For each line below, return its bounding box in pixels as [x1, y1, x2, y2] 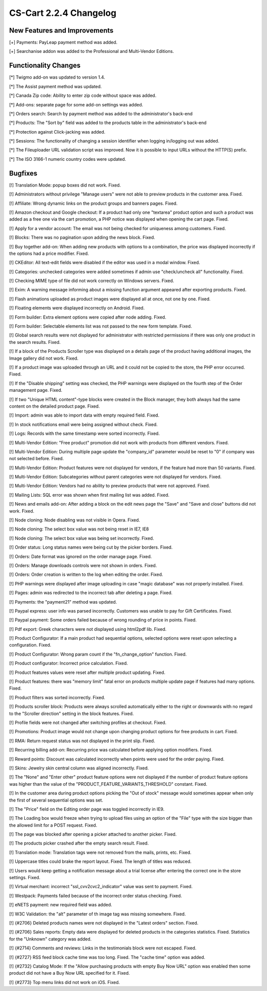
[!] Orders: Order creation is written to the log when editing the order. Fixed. [9, 571, 163, 577]
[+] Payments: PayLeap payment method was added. [9, 40, 118, 46]
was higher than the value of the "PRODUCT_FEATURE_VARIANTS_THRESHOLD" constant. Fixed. [9, 781, 208, 787]
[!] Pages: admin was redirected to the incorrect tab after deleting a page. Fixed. [9, 590, 173, 596]
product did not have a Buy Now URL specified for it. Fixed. [9, 970, 130, 976]
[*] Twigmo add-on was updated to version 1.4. [9, 74, 105, 80]
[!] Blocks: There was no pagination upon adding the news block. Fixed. [9, 235, 155, 240]
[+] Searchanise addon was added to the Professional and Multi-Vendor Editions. [9, 48, 174, 54]
